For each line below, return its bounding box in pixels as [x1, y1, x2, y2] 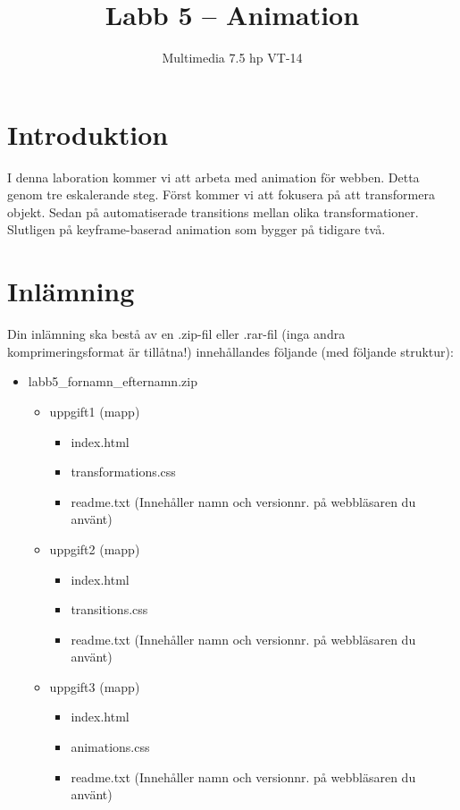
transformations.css [71, 462, 176, 481]
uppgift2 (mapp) [49, 539, 140, 558]
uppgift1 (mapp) [49, 401, 140, 420]
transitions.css [71, 600, 148, 619]
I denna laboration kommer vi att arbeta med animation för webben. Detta [7, 167, 420, 186]
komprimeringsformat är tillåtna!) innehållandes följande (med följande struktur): [7, 342, 454, 360]
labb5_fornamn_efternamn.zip [28, 372, 197, 391]
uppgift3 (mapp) [49, 677, 140, 696]
